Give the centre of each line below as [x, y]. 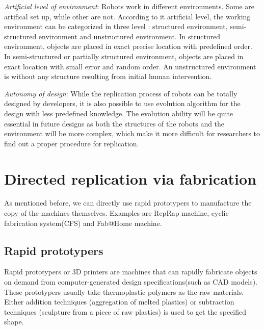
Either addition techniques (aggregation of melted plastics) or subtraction [119, 302]
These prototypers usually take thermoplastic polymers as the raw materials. [124, 291]
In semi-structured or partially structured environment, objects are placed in [124, 56]
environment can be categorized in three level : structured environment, [116, 26]
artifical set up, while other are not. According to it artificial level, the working [127, 16]
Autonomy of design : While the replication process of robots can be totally [121, 93]
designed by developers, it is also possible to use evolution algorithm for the [122, 103]
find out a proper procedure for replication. [72, 143]
